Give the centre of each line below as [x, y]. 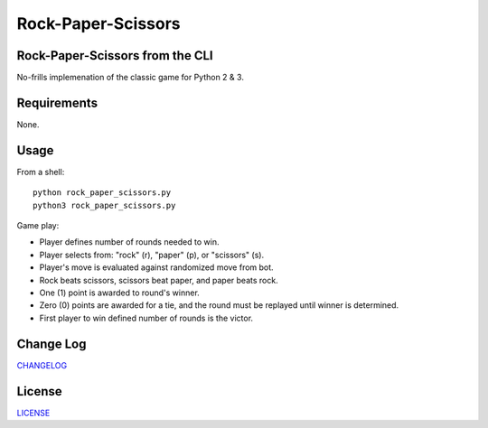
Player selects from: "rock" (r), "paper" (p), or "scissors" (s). [152, 255]
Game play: [38, 226]
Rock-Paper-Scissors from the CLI [115, 56]
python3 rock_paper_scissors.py [104, 205]
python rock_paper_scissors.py [102, 193]
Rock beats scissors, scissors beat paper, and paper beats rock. [159, 280]
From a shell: [41, 172]
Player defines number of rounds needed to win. [129, 242]
